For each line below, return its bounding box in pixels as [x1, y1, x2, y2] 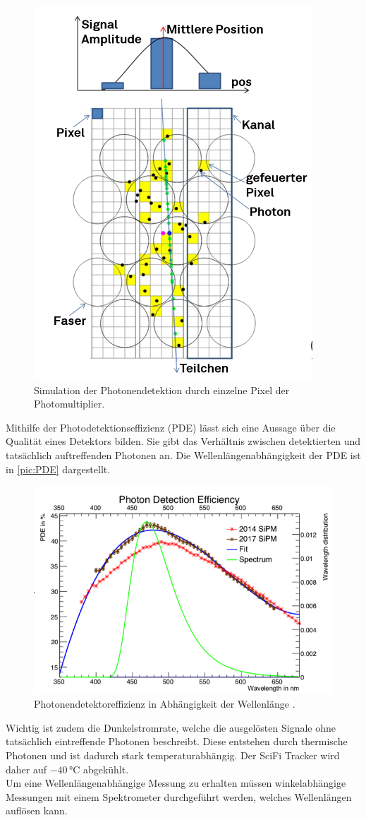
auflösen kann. [6, 803, 68, 818]
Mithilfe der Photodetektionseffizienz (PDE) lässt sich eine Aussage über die [6, 420, 336, 434]
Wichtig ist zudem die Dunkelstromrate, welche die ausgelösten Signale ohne [6, 720, 336, 735]
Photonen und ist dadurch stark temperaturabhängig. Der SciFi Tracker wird [6, 747, 340, 762]
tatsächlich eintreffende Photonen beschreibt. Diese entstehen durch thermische [6, 734, 348, 749]
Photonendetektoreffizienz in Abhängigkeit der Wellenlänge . [34, 696, 295, 711]
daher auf [6, 761, 47, 776]
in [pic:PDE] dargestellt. [6, 461, 111, 476]
